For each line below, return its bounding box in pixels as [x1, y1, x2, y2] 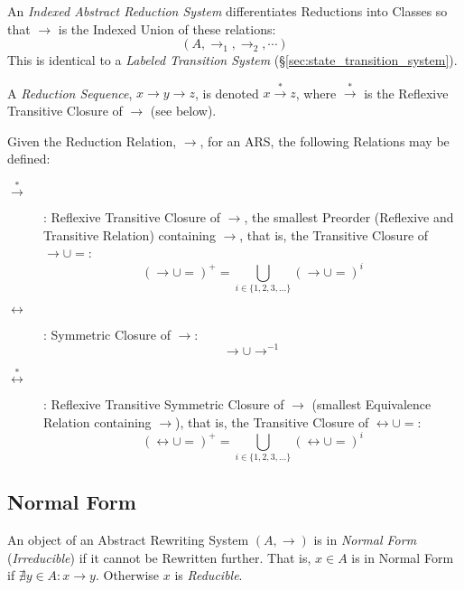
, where [295, 83, 337, 102]
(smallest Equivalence [311, 395, 432, 414]
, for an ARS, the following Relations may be [200, 131, 450, 150]
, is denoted [194, 83, 259, 102]
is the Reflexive [364, 83, 449, 102]
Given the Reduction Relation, [7, 131, 177, 150]
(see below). [150, 100, 217, 119]
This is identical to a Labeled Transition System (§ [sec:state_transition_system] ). [7, 51, 458, 70]
